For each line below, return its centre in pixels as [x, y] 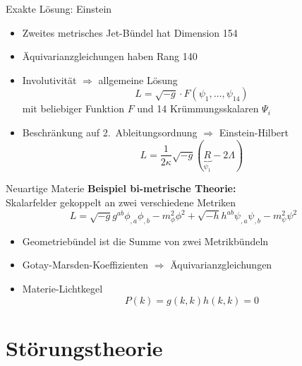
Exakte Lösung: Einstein [59, 8]
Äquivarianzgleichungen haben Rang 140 [110, 56]
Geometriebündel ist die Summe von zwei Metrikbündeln [145, 241]
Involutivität [49, 79]
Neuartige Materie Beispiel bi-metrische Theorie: [121, 188]
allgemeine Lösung [138, 79]
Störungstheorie [84, 347]
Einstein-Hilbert [254, 132]
